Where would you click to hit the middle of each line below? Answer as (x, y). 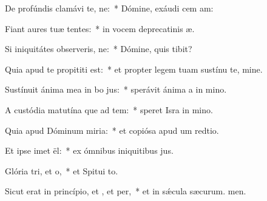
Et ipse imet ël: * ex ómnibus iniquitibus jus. (89, 150)
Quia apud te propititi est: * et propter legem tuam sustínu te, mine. (134, 69)
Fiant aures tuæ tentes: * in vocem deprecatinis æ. (100, 28)
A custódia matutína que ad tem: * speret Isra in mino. (109, 109)
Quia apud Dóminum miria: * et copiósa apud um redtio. (112, 130)
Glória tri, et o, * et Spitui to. (62, 170)
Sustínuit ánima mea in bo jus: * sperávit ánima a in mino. (116, 89)
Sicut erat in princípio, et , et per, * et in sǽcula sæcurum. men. (126, 191)
